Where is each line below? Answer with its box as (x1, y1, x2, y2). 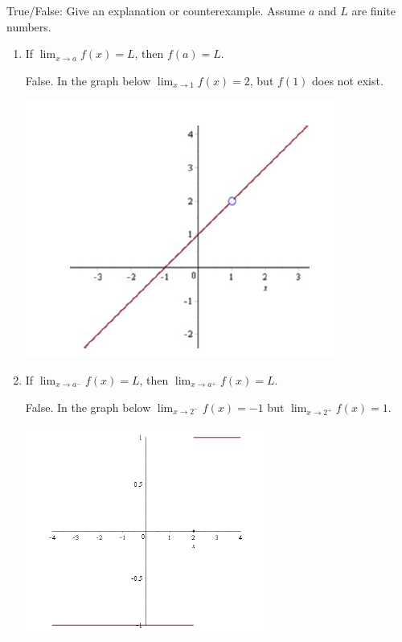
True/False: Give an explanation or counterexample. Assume (6, 2, 306, 19)
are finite (351, 2, 396, 19)
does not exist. (312, 72, 384, 88)
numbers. (6, 18, 51, 35)
